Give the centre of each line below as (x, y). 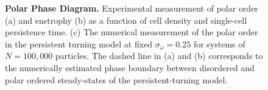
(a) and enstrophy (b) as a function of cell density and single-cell (126, 20)
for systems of (219, 43)
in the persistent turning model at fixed (79, 43)
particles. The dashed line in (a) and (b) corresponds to (159, 56)
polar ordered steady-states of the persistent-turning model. (116, 79)
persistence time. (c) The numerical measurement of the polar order (132, 32)
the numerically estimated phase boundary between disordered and (130, 67)
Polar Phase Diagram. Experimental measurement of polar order (132, 8)
